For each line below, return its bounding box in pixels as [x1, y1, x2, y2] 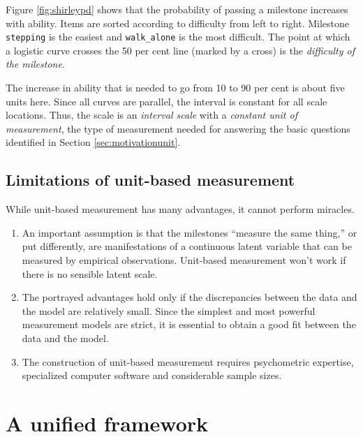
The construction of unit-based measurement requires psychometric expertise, [22, 354, 354, 369]
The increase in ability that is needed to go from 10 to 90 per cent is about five [6, 80, 345, 95]
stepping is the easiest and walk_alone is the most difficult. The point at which [6, 29, 350, 44]
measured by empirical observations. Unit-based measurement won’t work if [22, 252, 346, 267]
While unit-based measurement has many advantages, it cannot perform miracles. [6, 202, 355, 216]
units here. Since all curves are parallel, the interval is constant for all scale [6, 94, 327, 108]
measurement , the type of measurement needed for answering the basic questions [6, 121, 350, 135]
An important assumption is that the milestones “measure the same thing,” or [22, 225, 357, 239]
